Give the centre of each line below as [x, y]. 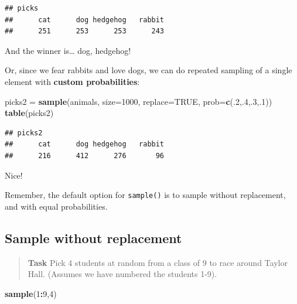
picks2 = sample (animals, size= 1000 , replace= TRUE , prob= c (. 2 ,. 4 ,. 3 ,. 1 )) [139, 101]
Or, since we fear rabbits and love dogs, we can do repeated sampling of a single [148, 70]
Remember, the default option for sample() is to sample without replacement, [145, 195]
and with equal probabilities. [56, 206]
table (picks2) [29, 113]
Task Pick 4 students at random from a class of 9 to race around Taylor [158, 262]
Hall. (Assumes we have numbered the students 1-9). [122, 274]
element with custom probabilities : [72, 81]
